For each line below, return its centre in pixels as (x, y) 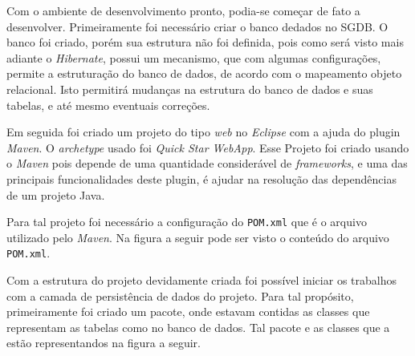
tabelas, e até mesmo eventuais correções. (108, 105)
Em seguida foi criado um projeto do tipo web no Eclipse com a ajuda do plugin (203, 132)
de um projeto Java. (56, 194)
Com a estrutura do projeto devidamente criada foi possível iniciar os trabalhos (201, 280)
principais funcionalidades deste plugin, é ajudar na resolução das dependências (201, 178)
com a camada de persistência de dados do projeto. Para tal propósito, (180, 295)
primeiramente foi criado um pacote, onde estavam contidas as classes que (188, 311)
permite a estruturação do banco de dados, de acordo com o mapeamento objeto (204, 73)
